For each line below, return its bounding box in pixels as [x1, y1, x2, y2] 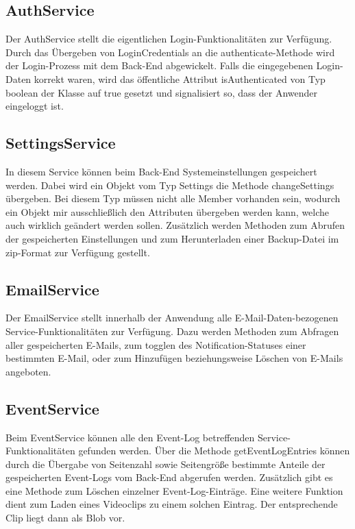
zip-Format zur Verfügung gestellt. [5, 245, 150, 259]
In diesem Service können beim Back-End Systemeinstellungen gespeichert [5, 164, 317, 178]
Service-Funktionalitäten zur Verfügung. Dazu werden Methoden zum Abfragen [5, 323, 339, 338]
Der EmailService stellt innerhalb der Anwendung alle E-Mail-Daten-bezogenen [5, 310, 339, 325]
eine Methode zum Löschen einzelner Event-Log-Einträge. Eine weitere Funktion [5, 483, 343, 497]
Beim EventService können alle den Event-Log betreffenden [5, 430, 255, 444]
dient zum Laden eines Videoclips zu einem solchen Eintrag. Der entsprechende [5, 497, 338, 511]
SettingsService [5, 132, 116, 153]
